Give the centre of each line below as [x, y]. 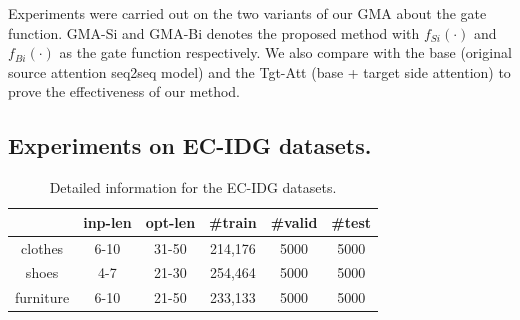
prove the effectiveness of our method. [124, 91]
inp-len [107, 221]
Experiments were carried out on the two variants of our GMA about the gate [247, 13]
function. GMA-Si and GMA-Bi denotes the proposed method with [214, 32]
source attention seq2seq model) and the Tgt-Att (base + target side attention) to [259, 71]
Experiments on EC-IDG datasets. [190, 145]
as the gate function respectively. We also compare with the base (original [285, 52]
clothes [42, 247]
